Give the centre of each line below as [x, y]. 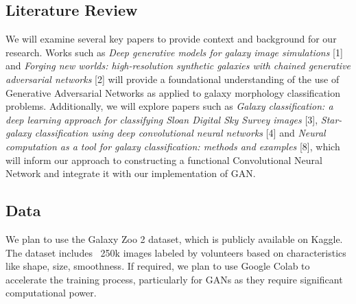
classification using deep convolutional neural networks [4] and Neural [180, 133]
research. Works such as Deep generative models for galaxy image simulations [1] [174, 52]
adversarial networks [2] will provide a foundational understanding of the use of [173, 79]
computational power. [51, 293]
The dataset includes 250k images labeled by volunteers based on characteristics [176, 252]
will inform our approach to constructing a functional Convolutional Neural [164, 160]
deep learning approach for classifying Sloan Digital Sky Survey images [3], [162, 119]
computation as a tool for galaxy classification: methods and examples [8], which [173, 146]
